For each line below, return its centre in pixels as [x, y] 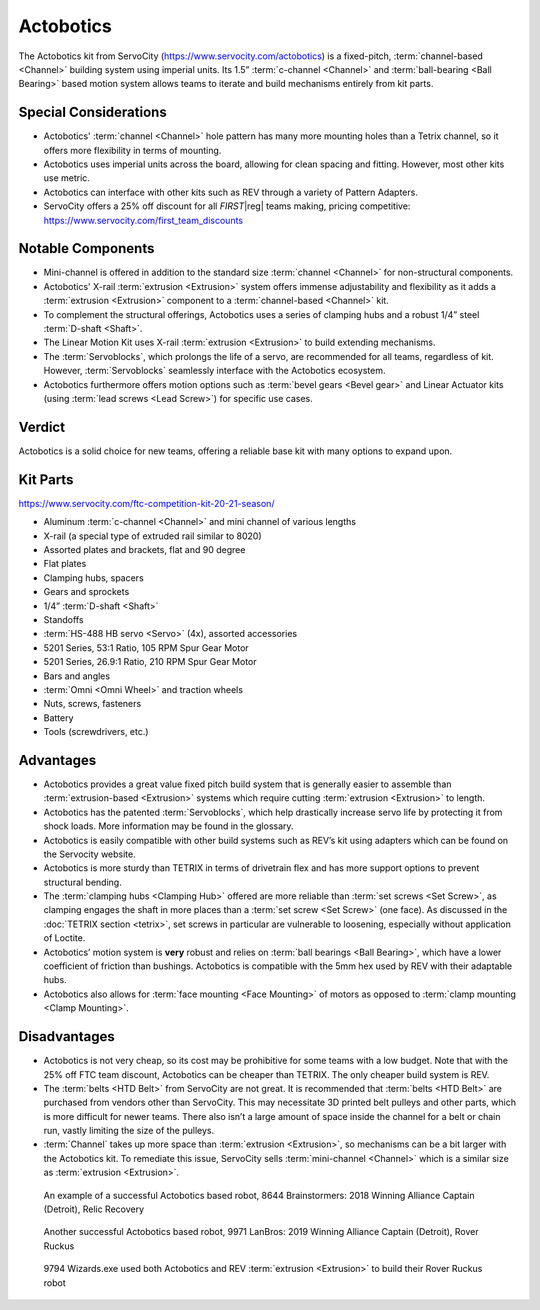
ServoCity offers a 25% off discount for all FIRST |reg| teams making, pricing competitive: [227, 206]
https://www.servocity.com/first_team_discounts [143, 220]
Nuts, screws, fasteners [92, 704]
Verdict [41, 426]
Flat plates [65, 564]
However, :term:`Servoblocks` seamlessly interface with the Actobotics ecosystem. [214, 371]
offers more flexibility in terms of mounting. [132, 150]
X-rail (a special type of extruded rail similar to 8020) [152, 536]
